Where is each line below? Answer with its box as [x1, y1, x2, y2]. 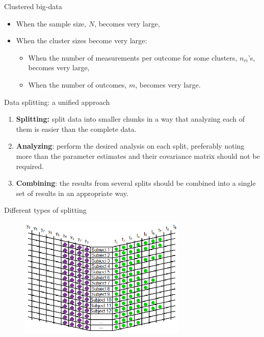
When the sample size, [16, 18, 87, 29]
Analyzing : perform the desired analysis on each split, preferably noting [16, 141, 245, 151]
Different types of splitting [4, 205, 87, 215]
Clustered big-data [4, 1, 62, 11]
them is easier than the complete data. [16, 123, 137, 134]
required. [16, 160, 44, 171]
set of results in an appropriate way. [16, 187, 128, 198]
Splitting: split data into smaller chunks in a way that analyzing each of [16, 114, 245, 124]
